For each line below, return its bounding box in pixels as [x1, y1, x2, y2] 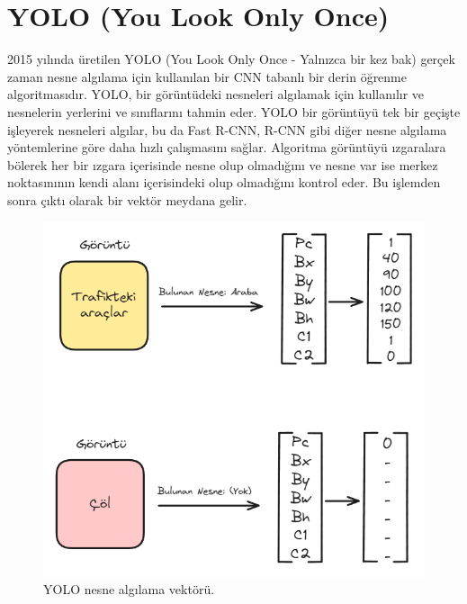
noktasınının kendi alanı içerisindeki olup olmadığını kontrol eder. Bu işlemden [7, 173, 441, 192]
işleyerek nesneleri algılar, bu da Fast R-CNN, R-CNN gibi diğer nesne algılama [7, 120, 447, 139]
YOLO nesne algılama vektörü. [43, 580, 215, 599]
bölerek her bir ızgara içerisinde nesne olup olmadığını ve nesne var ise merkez [7, 155, 438, 174]
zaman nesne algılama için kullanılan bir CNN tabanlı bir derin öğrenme [7, 67, 407, 86]
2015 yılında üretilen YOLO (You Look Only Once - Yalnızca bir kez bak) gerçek [7, 50, 455, 68]
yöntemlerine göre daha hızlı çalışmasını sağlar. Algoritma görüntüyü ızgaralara [7, 138, 446, 157]
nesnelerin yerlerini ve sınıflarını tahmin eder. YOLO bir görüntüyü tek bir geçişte [7, 102, 461, 121]
